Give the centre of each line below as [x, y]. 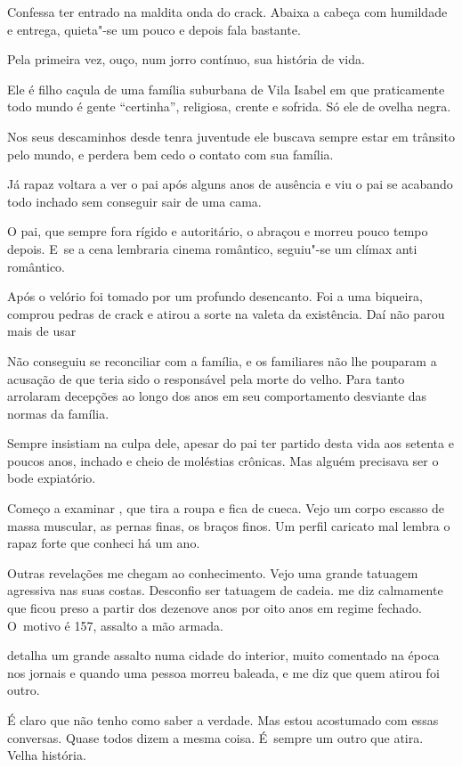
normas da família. [58, 413]
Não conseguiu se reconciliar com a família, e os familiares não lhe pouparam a [222, 360]
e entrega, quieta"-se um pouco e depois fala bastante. [154, 29]
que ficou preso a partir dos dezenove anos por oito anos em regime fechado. [215, 608]
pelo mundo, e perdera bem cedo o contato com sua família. [170, 154]
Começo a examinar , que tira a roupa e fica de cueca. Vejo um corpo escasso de [226, 508]
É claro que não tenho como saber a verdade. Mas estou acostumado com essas [223, 720]
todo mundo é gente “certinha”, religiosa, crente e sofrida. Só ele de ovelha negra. [229, 106]
